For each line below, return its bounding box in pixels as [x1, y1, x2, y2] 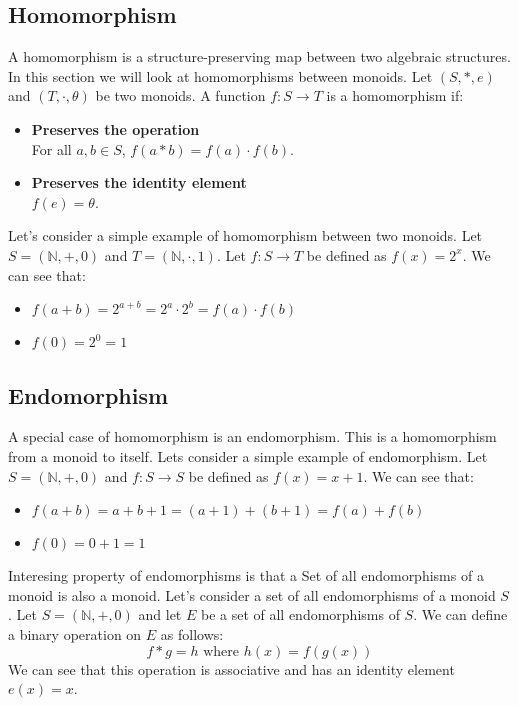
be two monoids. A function [95, 85, 266, 106]
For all [31, 138, 72, 159]
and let [138, 604, 182, 625]
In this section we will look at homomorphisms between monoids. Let [8, 65, 433, 86]
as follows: [160, 623, 224, 644]
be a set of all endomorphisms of [200, 604, 400, 625]
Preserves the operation [31, 118, 200, 139]
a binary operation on [8, 623, 142, 644]
